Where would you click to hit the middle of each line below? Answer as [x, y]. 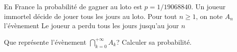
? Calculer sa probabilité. [154, 42]
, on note [209, 16]
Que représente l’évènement [45, 42]
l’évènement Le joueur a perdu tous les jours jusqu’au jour [92, 26]
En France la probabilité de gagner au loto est [73, 6]
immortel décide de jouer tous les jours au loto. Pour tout [91, 16]
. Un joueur [208, 6]
